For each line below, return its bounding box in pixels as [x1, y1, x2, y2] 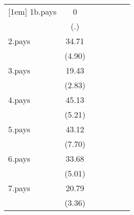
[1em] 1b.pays [8, 6, 57, 17]
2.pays [8, 35, 30, 47]
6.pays [8, 153, 30, 164]
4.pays [8, 94, 30, 105]
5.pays [8, 123, 30, 135]
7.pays [8, 182, 30, 194]
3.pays [8, 64, 30, 76]
